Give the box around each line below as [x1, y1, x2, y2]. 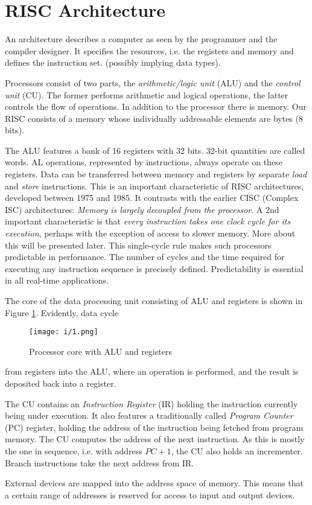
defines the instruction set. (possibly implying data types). [5, 56, 221, 69]
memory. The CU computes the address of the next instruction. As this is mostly [5, 433, 305, 445]
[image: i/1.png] [29, 328, 98, 337]
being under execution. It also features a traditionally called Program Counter [5, 409, 293, 422]
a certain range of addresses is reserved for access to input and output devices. [5, 488, 295, 501]
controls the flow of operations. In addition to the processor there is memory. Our [5, 100, 307, 113]
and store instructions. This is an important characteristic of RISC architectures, [5, 179, 304, 192]
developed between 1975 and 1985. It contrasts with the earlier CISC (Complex [5, 191, 299, 204]
